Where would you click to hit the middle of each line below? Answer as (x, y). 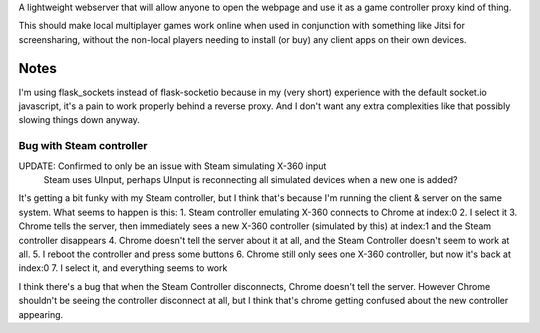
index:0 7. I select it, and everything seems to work (123, 268)
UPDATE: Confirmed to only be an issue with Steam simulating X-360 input (172, 166)
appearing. (41, 314)
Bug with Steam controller (83, 146)
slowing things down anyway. (79, 120)
